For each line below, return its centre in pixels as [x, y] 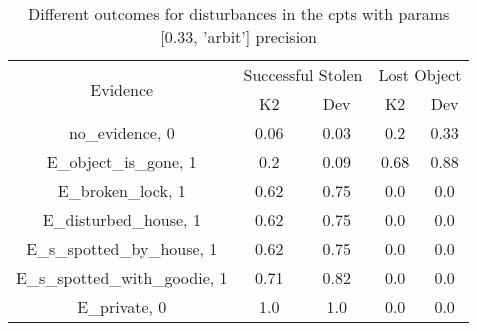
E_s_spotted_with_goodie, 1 [122, 277]
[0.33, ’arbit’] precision [239, 36]
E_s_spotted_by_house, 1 [122, 248]
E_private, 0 [122, 306]
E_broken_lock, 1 [121, 190]
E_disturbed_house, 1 [121, 219]
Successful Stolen [303, 74]
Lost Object [420, 74]
